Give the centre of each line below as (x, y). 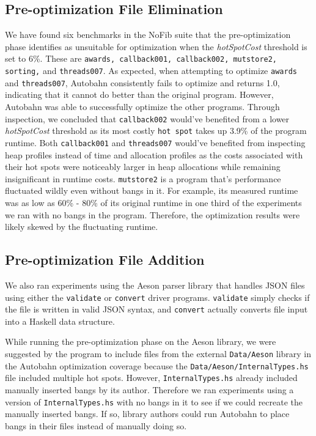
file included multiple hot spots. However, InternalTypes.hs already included (151, 378)
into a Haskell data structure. (60, 321)
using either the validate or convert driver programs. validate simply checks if (157, 297)
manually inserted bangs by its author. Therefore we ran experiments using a (149, 390)
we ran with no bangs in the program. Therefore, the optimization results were (152, 214)
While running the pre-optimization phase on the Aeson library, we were (141, 342)
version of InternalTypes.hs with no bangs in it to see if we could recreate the (154, 401)
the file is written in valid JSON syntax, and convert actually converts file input (156, 309)
